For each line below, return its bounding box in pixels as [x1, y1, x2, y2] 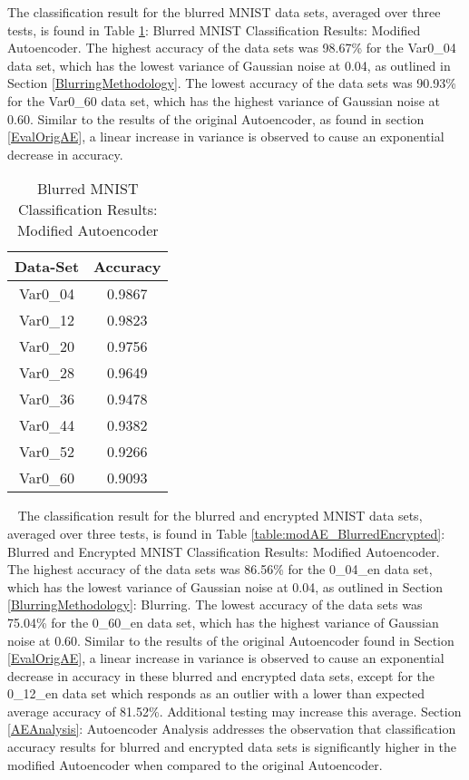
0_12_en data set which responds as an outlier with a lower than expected [7, 684, 425, 703]
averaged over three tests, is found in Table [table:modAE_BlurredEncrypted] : [7, 523, 445, 542]
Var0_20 [19, 336, 75, 357]
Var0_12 [19, 309, 75, 331]
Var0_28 [19, 362, 75, 384]
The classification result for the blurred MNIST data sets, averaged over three [7, 3, 441, 21]
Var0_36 [19, 388, 75, 410]
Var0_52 [19, 441, 75, 463]
